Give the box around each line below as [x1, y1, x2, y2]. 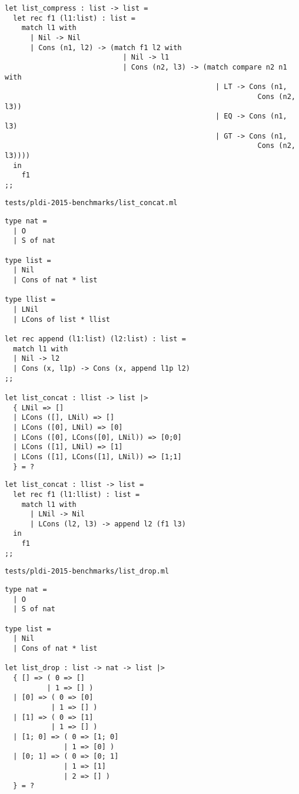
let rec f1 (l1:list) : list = [13, 14, 135, 22]
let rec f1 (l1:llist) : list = [13, 490, 140, 499]
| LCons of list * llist [13, 315, 110, 324]
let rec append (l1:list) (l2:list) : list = [5, 335, 186, 343]
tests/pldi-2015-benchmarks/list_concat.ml [5, 199, 178, 207]
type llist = [5, 295, 55, 304]
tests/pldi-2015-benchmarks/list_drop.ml [5, 567, 170, 576]
